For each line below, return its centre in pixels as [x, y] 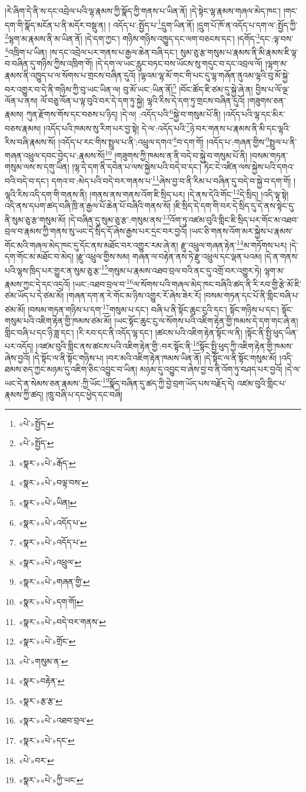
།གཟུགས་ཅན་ [267, 100]
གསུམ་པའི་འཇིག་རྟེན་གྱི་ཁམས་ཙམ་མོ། [58, 321]
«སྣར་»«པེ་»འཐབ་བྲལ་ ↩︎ [56, 720]
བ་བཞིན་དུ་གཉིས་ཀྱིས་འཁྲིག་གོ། [49, 63]
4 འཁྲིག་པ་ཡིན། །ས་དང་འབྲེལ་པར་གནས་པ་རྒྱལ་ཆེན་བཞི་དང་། [91, 51]
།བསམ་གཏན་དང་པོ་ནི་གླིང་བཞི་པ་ [252, 295]
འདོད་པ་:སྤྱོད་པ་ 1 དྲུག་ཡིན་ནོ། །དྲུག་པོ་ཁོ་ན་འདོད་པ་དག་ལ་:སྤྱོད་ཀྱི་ [205, 24]
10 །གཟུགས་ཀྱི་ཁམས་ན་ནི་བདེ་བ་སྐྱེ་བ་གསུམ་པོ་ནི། [176, 154]
